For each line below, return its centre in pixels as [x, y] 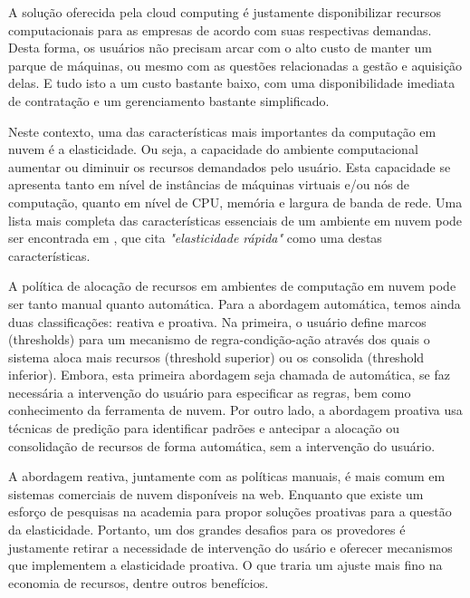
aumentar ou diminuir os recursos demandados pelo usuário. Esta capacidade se [230, 166]
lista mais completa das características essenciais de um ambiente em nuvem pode [235, 220]
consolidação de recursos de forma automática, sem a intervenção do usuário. [222, 445]
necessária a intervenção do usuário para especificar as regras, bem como [210, 392]
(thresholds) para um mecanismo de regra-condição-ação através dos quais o [219, 339]
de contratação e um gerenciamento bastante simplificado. [169, 100]
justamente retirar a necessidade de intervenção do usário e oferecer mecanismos [230, 547]
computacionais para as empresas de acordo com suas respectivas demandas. [220, 29]
